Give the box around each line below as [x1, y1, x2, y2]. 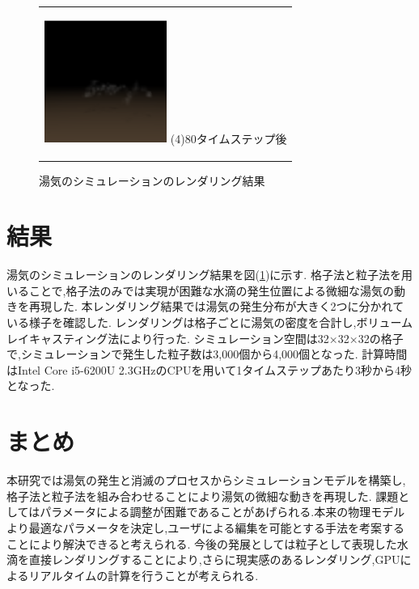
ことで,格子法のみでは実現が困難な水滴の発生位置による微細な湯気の [28, 282, 395, 299]
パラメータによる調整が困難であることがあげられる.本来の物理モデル [40, 503, 405, 520]
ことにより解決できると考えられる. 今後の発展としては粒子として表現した [6, 535, 397, 552]
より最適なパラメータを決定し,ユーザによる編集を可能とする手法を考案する [6, 519, 405, 536]
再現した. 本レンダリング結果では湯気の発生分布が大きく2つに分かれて [28, 298, 404, 315]
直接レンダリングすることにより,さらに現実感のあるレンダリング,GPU [28, 551, 400, 568]
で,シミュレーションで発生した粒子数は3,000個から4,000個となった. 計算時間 [6, 345, 408, 362]
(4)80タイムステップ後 [170, 129, 287, 146]
